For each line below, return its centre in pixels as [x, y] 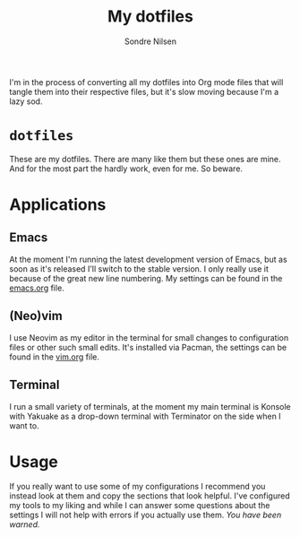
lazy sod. [26, 101]
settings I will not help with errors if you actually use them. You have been [146, 515]
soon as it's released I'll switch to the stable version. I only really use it [139, 268]
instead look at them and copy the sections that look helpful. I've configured [150, 496]
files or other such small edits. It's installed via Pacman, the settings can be [148, 347]
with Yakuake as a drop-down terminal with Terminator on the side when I [145, 416]
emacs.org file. [37, 288]
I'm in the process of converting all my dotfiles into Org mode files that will [146, 82]
